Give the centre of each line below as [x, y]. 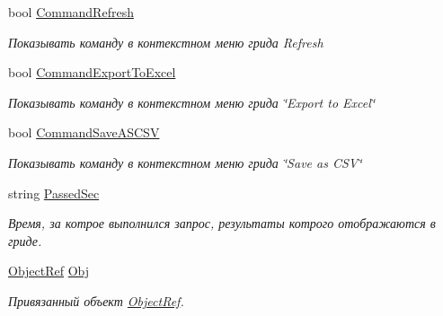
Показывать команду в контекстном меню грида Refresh [166, 42]
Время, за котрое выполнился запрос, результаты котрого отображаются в [222, 223]
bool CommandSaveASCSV [84, 132]
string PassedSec [54, 193]
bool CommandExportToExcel [92, 72]
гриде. [25, 240]
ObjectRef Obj [49, 271]
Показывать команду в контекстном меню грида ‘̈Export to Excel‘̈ [192, 102]
